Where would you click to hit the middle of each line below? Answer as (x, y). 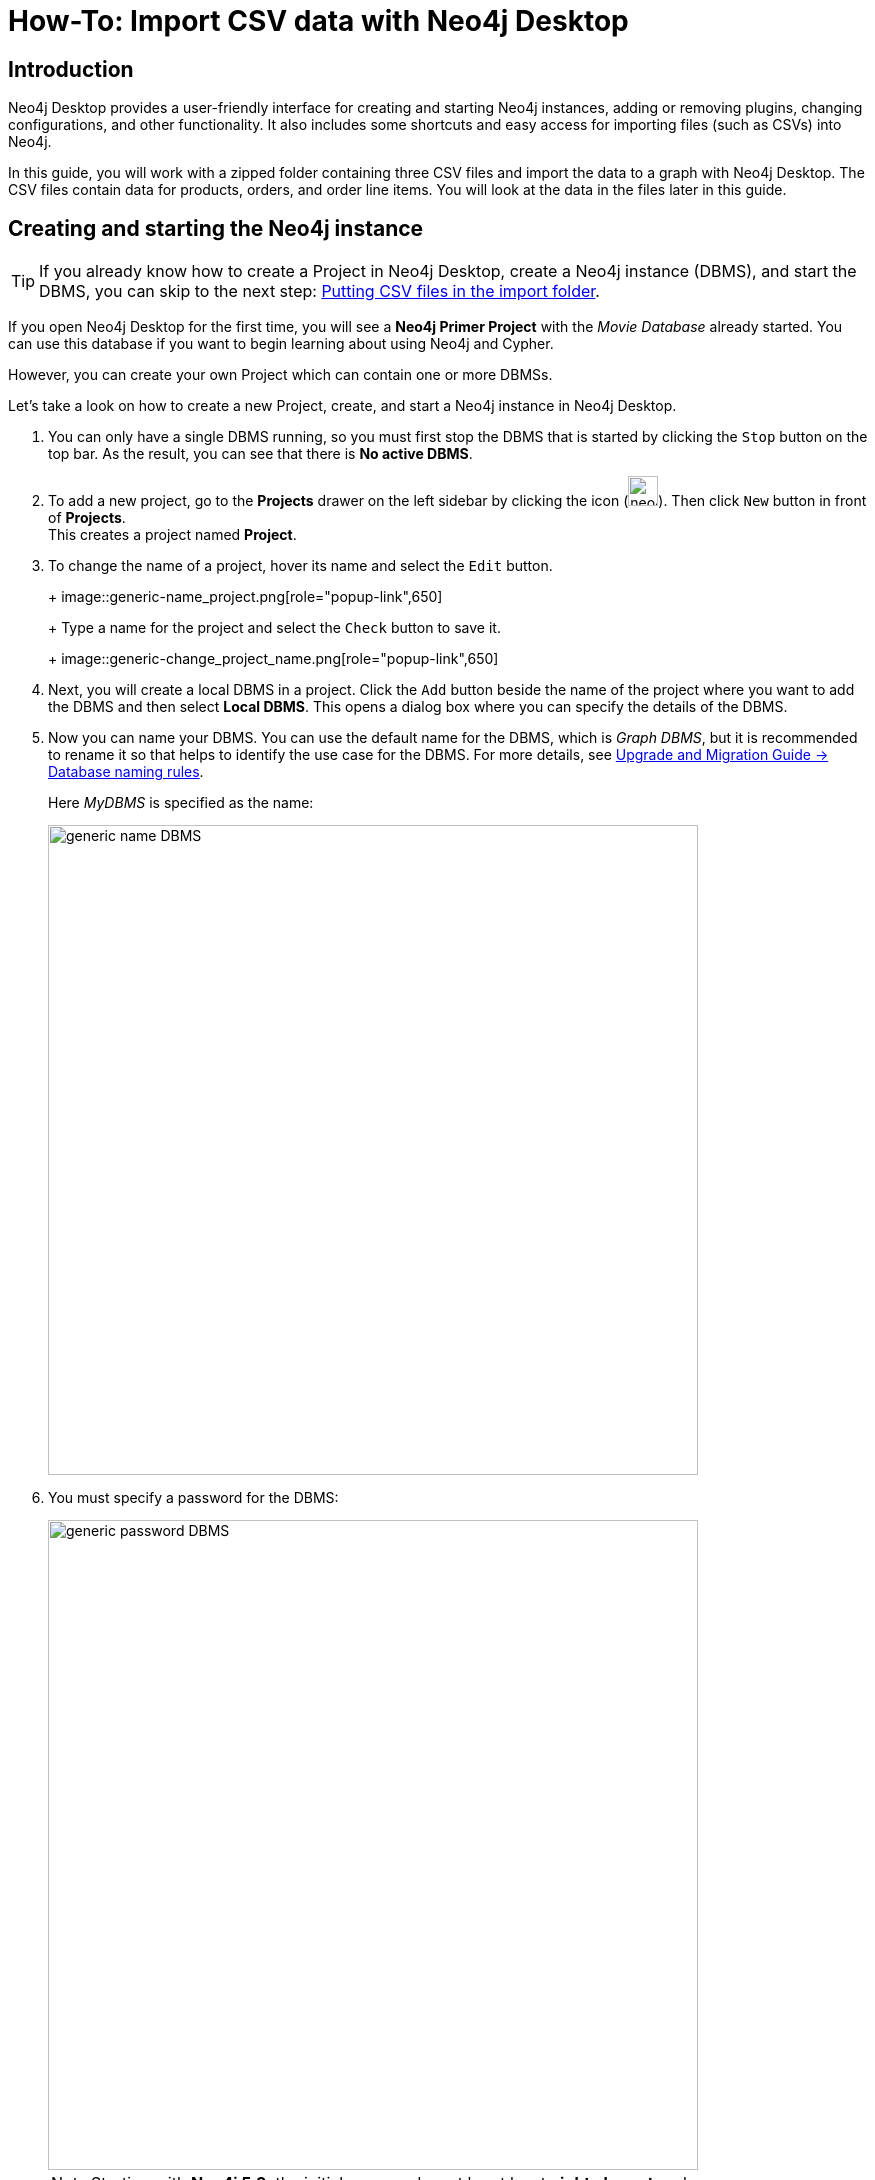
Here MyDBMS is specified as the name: (181, 803)
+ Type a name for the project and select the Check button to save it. (274, 628)
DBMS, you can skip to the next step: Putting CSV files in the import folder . (319, 291)
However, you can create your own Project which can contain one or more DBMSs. (280, 375)
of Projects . (87, 518)
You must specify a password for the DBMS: (193, 1498)
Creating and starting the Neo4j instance (216, 228)
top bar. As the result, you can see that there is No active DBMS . (260, 454)
